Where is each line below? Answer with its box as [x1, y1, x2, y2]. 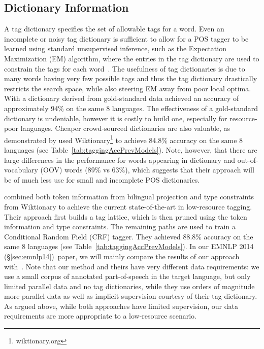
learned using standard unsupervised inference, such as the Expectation [4, 43, 226, 54]
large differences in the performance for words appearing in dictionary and [4, 154, 236, 165]
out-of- [237, 154, 258, 165]
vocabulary [4, 164, 38, 175]
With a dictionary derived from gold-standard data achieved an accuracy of [4, 93, 239, 103]
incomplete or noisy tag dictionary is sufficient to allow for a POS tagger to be [4, 33, 249, 44]
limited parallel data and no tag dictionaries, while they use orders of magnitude [4, 281, 255, 291]
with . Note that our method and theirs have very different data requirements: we [4, 261, 259, 271]
